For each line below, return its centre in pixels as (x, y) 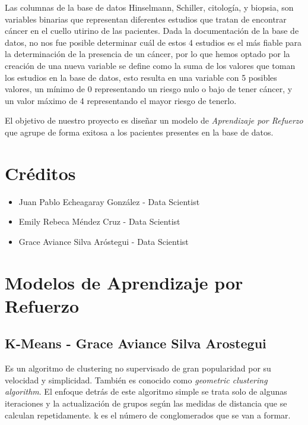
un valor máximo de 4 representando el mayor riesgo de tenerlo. (121, 100)
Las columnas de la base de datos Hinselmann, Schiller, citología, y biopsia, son (149, 7)
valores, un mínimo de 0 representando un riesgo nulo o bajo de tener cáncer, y (149, 89)
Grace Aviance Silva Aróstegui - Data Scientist (104, 241)
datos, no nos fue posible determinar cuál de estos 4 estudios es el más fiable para (153, 42)
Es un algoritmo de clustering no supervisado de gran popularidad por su (138, 368)
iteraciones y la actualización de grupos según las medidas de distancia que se (146, 403)
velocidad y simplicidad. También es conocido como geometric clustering (136, 380)
